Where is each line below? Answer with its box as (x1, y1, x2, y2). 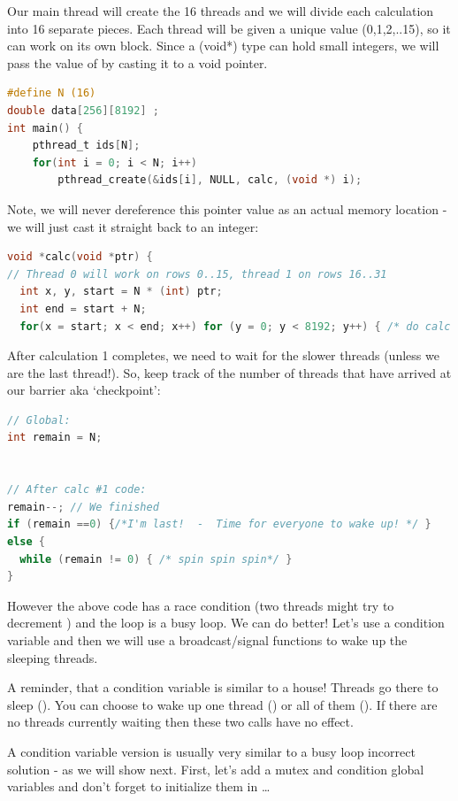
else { (7, 535, 45, 549)
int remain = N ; (7, 431, 103, 444)
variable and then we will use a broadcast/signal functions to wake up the (7, 631, 408, 649)
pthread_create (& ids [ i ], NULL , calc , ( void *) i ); (57, 173, 363, 187)
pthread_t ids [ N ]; (32, 139, 141, 152)
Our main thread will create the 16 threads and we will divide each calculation (7, 2, 434, 19)
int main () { (7, 121, 83, 135)
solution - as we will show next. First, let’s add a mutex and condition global (7, 759, 424, 778)
